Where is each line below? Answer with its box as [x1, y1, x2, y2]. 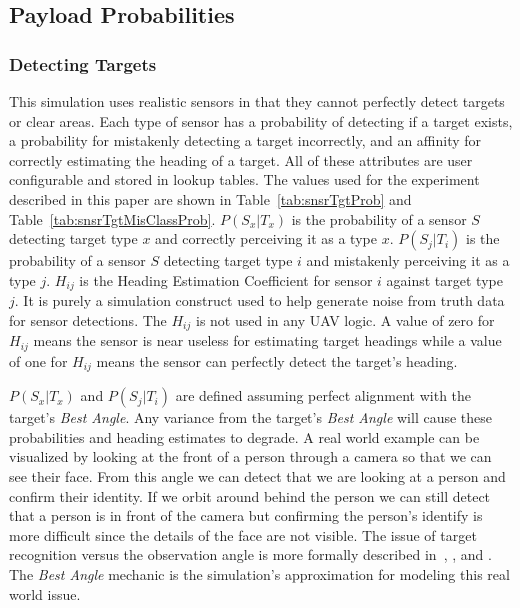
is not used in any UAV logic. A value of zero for [195, 309, 495, 330]
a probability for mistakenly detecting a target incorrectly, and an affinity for [9, 130, 482, 151]
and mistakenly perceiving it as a [306, 250, 510, 271]
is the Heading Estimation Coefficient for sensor [79, 269, 373, 290]
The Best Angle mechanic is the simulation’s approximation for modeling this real [9, 563, 510, 584]
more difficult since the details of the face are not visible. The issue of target [9, 524, 477, 545]
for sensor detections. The [9, 309, 167, 330]
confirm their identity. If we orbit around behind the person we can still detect [9, 485, 491, 506]
